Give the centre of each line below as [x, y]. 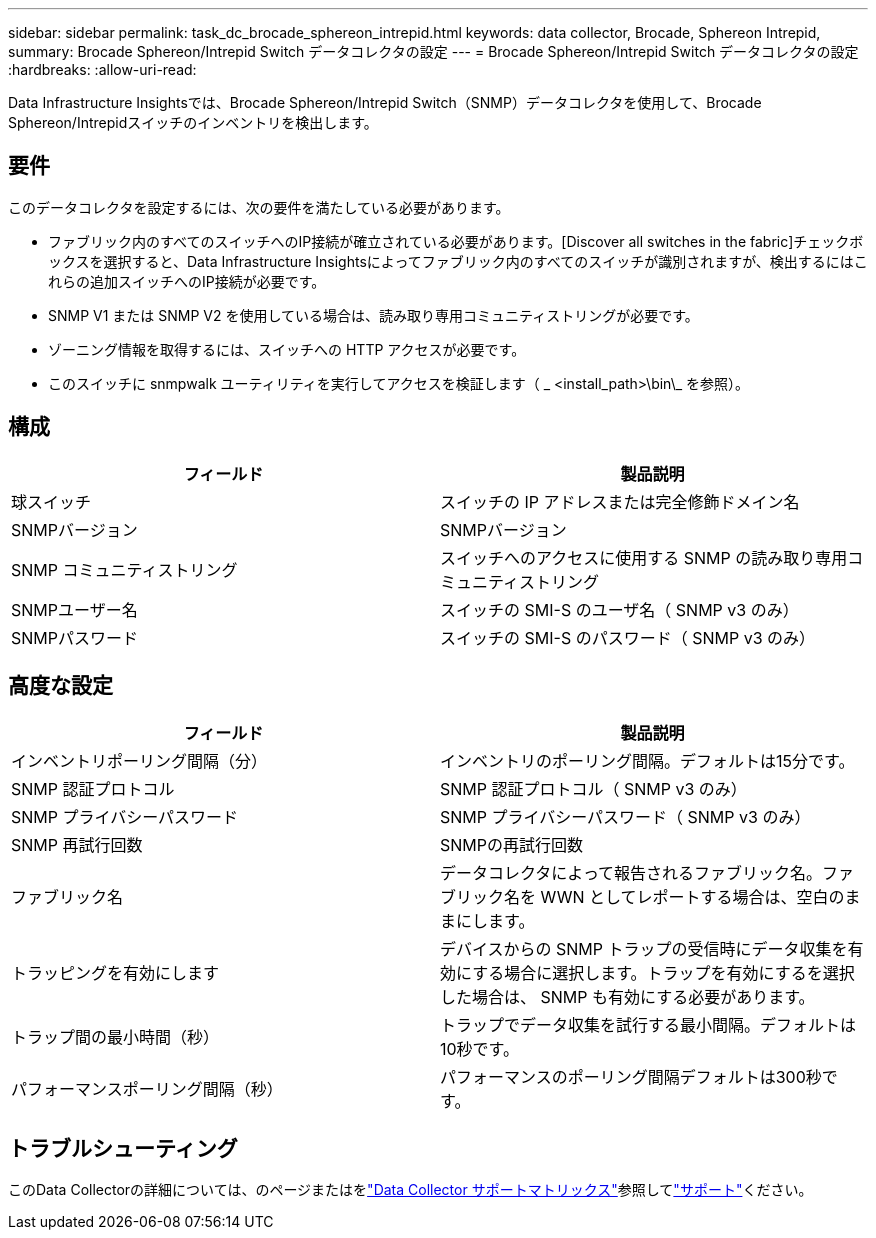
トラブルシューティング [123, 1148]
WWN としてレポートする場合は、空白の [692, 896]
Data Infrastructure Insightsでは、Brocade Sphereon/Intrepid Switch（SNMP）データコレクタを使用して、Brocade [385, 102]
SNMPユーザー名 [74, 609]
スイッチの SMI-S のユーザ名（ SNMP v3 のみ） [619, 609]
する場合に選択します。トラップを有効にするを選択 [663, 972]
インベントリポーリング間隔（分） [139, 760]
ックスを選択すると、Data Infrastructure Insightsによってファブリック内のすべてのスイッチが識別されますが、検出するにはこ [458, 261]
